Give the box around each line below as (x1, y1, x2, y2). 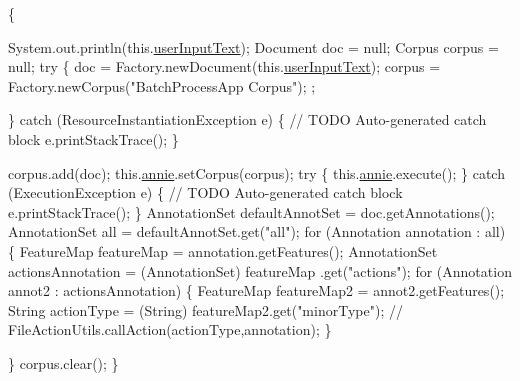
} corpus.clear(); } (8, 352, 119, 373)
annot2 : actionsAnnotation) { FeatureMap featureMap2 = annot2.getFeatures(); (8, 280, 505, 301)
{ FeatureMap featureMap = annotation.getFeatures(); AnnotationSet (8, 240, 438, 261)
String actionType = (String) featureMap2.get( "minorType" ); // (8, 299, 403, 320)
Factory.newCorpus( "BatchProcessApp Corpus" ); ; (8, 75, 316, 96)
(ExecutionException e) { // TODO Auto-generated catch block (8, 182, 403, 203)
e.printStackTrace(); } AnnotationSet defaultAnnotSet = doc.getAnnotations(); (8, 201, 495, 222)
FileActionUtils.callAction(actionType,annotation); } (8, 319, 332, 340)
